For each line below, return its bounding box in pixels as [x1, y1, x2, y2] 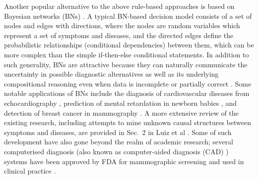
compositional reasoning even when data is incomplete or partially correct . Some [4, 78, 252, 89]
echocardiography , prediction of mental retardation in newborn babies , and [4, 97, 237, 108]
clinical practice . [4, 166, 56, 176]
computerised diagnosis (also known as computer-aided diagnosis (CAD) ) [4, 146, 229, 156]
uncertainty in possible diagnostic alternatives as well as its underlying [4, 69, 219, 79]
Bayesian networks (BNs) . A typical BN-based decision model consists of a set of [4, 10, 252, 21]
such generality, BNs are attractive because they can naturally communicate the [4, 59, 248, 69]
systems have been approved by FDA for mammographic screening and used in [4, 156, 244, 166]
